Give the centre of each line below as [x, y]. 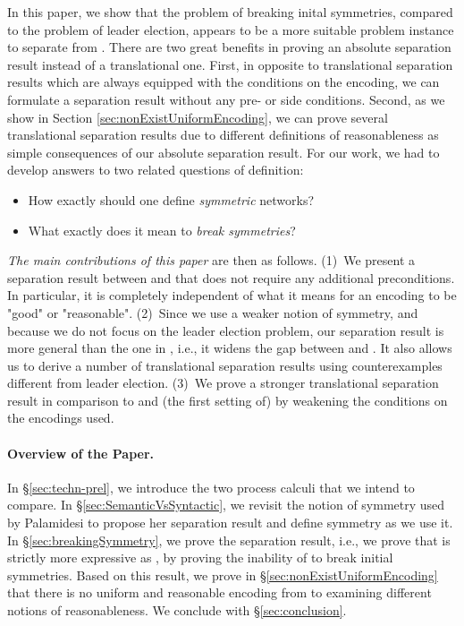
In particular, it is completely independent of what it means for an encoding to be [232, 295]
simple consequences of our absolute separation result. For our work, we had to [224, 152]
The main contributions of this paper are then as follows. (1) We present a [211, 260]
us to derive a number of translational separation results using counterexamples [225, 365]
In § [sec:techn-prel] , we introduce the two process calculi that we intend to [211, 487]
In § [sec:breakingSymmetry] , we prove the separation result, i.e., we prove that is [229, 540]
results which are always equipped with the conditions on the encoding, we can [224, 82]
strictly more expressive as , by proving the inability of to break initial [200, 557]
